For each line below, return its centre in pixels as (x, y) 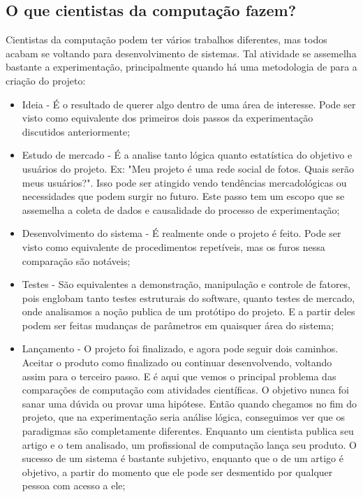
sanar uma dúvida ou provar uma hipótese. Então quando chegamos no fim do (190, 403)
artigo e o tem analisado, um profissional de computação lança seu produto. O (189, 444)
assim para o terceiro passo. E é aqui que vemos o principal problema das (179, 376)
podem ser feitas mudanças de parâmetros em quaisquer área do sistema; (178, 325)
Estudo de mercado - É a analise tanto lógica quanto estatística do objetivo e (187, 155)
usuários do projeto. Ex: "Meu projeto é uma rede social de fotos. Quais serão (188, 168)
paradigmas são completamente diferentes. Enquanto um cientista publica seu (188, 431)
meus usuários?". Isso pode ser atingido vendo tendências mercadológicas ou (184, 182)
